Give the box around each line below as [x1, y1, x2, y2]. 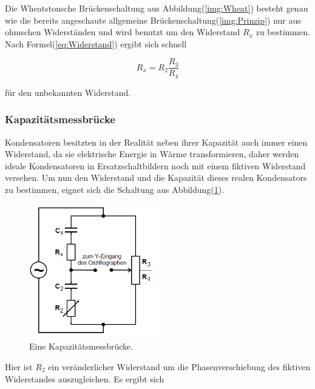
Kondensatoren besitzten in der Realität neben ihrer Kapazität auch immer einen [5, 135, 308, 148]
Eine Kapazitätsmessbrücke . [29, 340, 134, 353]
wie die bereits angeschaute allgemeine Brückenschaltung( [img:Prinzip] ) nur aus [5, 13, 301, 26]
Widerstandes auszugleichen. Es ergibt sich [5, 372, 164, 385]
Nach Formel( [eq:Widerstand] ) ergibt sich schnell [5, 37, 187, 50]
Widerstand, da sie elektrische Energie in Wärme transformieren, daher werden [5, 147, 299, 160]
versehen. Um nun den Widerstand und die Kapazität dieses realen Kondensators [5, 171, 307, 184]
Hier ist [5, 360, 33, 373]
